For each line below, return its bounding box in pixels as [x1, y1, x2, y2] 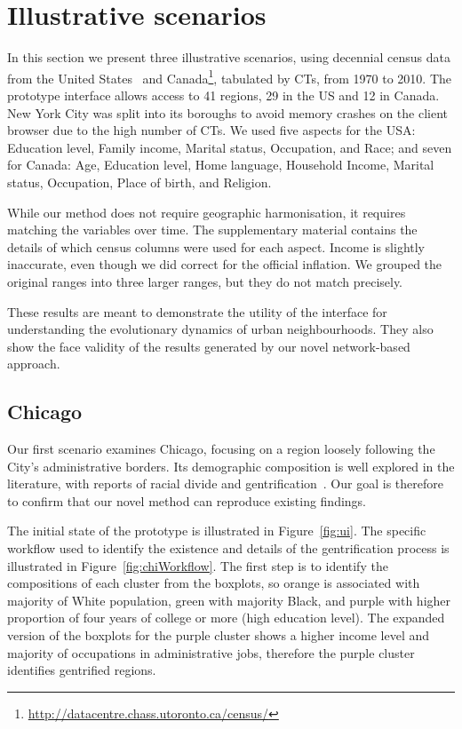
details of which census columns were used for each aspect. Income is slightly [7, 237, 426, 256]
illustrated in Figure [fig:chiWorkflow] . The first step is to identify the [7, 556, 388, 574]
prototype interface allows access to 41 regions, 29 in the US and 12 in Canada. [7, 85, 440, 104]
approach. [7, 354, 60, 373]
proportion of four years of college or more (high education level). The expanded [7, 608, 445, 627]
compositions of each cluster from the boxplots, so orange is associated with [7, 574, 420, 592]
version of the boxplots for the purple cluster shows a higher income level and [7, 626, 430, 645]
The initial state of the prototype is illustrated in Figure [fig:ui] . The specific [7, 521, 426, 540]
